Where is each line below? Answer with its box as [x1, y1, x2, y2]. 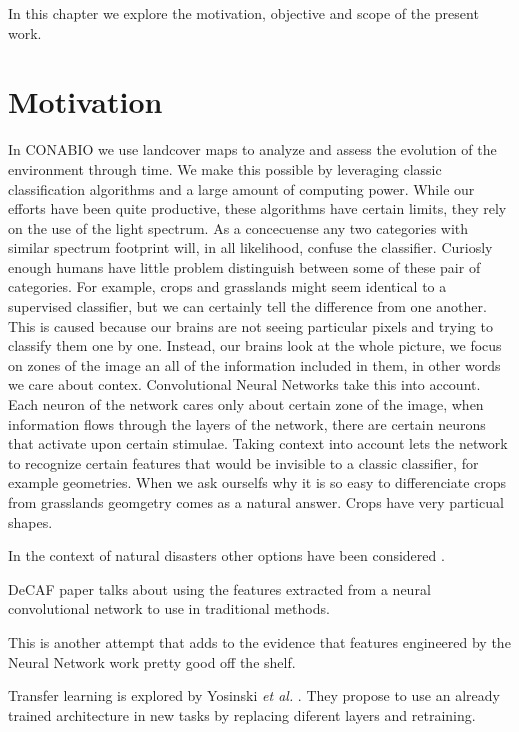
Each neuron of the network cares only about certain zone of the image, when [8, 394, 484, 415]
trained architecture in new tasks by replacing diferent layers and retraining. [8, 704, 476, 725]
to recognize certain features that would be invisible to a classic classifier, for [8, 452, 479, 473]
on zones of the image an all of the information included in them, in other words [8, 354, 501, 375]
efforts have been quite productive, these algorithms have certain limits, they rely [8, 198, 507, 219]
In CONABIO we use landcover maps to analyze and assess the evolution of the [8, 139, 497, 160]
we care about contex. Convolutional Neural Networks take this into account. [8, 374, 481, 395]
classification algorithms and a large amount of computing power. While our [8, 178, 475, 199]
